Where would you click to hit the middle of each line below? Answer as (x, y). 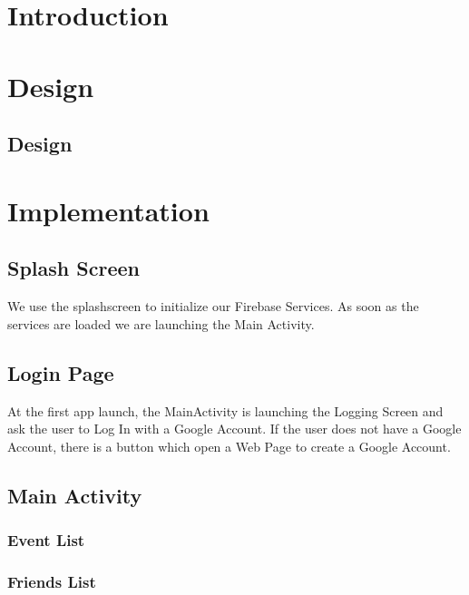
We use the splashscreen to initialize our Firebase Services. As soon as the (213, 306)
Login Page (61, 372)
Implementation (108, 210)
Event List (46, 539)
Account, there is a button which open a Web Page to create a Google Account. (229, 446)
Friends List (52, 581)
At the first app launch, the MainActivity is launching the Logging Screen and (225, 410)
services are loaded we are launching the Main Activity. (161, 323)
